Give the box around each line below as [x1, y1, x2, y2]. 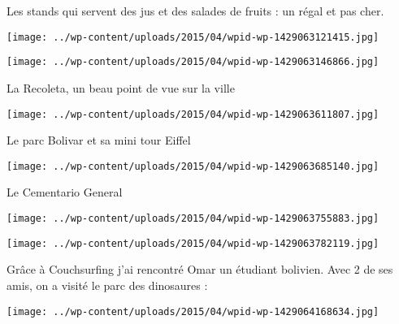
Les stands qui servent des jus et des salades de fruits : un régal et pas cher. [7, 2, 384, 19]
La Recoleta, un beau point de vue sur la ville [7, 79, 235, 96]
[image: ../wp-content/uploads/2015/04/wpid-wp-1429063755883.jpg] [7, 213, 379, 224]
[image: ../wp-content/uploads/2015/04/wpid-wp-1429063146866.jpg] [7, 56, 379, 68]
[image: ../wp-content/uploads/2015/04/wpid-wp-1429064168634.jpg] [7, 305, 379, 318]
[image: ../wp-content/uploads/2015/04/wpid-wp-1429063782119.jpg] [7, 237, 379, 249]
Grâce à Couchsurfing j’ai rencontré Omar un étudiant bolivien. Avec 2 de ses [7, 261, 393, 278]
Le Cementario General [7, 184, 123, 201]
